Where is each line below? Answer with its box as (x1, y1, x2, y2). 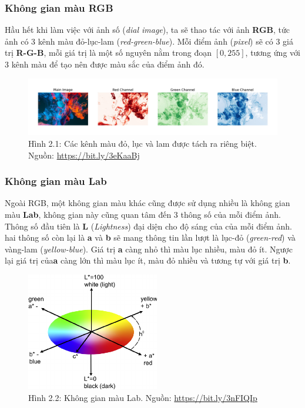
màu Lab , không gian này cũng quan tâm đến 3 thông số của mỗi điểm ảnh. (5, 208, 281, 221)
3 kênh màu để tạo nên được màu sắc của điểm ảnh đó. (5, 58, 205, 70)
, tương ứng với (245, 46, 300, 59)
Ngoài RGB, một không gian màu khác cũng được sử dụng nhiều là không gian (5, 197, 290, 209)
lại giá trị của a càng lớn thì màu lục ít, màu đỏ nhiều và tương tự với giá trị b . (5, 254, 291, 267)
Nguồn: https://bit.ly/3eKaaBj (28, 149, 140, 161)
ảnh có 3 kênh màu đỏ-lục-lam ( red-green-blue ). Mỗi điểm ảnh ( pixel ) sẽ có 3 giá (5, 35, 293, 47)
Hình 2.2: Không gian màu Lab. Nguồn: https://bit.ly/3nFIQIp (28, 391, 257, 403)
